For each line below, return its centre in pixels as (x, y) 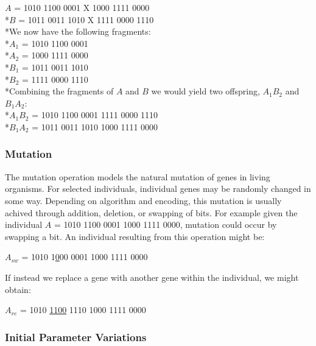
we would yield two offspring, (205, 91)
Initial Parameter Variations (76, 337)
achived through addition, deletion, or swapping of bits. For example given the (151, 212)
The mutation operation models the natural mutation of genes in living (138, 176)
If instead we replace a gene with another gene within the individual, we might (152, 277)
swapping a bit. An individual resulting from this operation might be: (135, 236)
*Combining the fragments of (59, 91)
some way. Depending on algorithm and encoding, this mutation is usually (143, 200)
